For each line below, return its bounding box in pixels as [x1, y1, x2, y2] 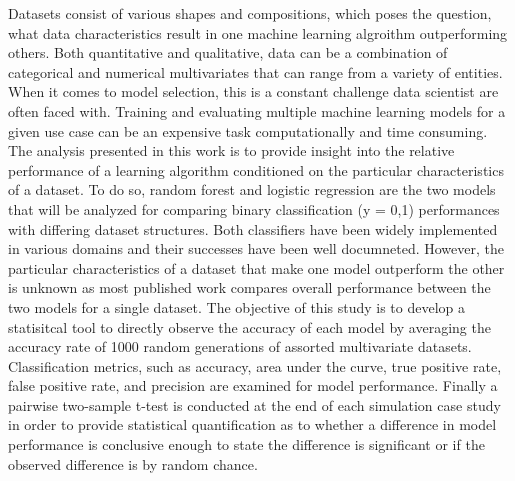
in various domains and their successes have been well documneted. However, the [8, 238, 504, 259]
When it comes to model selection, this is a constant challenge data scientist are [8, 81, 499, 102]
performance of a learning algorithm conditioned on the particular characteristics [8, 159, 504, 180]
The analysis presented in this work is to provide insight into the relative [8, 140, 455, 161]
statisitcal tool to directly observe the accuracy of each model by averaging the [8, 316, 491, 337]
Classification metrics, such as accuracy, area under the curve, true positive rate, [8, 355, 502, 376]
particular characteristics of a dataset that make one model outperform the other [8, 257, 505, 278]
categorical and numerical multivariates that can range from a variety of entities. [8, 61, 503, 82]
